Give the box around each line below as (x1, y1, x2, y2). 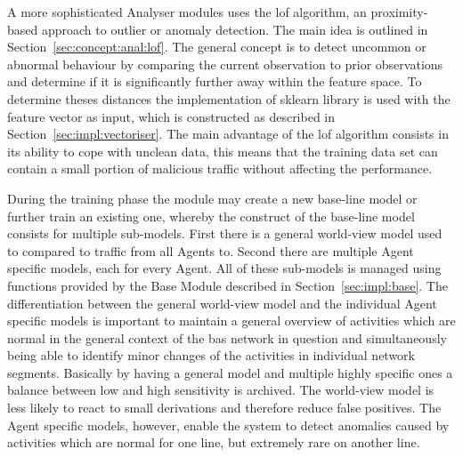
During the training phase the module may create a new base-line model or (7, 188, 418, 207)
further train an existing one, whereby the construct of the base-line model (7, 206, 415, 225)
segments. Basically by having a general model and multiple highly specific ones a (7, 363, 453, 381)
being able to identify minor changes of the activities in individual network (7, 346, 415, 365)
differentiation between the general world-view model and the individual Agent (7, 293, 437, 312)
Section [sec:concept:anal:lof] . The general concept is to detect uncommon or (7, 37, 426, 56)
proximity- (370, 3, 428, 20)
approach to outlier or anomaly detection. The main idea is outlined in (41, 20, 428, 38)
